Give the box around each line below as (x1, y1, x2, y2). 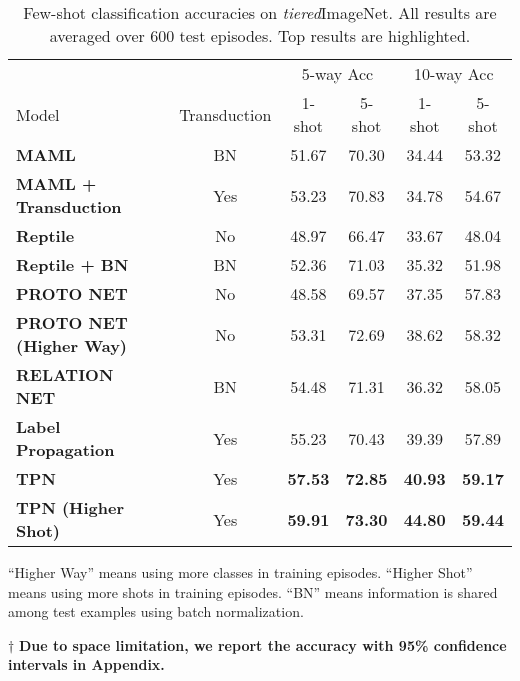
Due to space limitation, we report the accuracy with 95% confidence (18, 634, 507, 655)
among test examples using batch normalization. (8, 601, 304, 622)
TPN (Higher (16, 496, 125, 519)
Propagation (16, 438, 115, 461)
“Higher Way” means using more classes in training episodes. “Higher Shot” (8, 562, 473, 582)
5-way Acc (301, 62, 374, 85)
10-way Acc (414, 62, 494, 85)
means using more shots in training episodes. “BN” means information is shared (8, 581, 498, 602)
